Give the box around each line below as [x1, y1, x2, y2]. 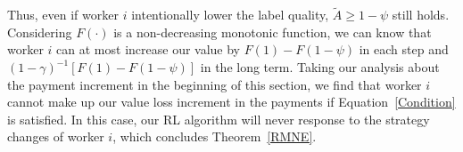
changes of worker [7, 127, 104, 146]
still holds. [392, 5, 450, 24]
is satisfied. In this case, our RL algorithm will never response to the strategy [7, 109, 430, 128]
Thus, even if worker [7, 5, 119, 24]
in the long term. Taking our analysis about [200, 58, 440, 76]
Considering [7, 22, 72, 41]
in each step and [359, 40, 449, 59]
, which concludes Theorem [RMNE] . [112, 127, 317, 146]
